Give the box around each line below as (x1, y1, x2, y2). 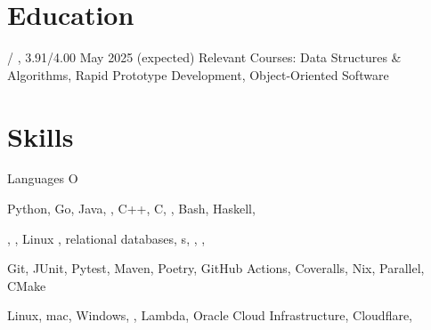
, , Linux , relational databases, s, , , (7, 229, 206, 247)
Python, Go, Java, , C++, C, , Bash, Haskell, (7, 199, 256, 218)
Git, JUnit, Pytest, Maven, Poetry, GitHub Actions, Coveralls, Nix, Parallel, (7, 259, 425, 278)
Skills (7, 117, 74, 154)
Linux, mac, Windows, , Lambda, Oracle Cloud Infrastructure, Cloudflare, (7, 306, 413, 325)
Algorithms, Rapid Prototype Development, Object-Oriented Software (7, 65, 389, 84)
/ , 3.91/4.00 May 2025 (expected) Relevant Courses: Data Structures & (7, 48, 402, 67)
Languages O (7, 169, 78, 188)
